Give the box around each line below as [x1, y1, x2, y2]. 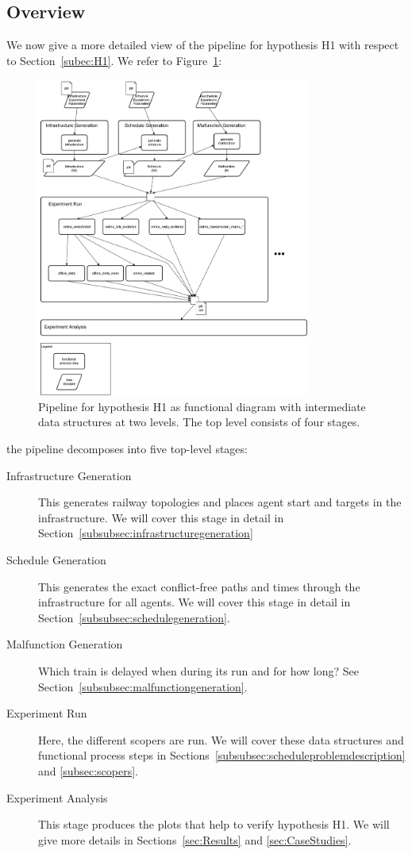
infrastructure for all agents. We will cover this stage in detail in [38, 594, 351, 610]
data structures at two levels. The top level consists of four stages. [38, 414, 360, 430]
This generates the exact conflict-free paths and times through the [38, 578, 360, 594]
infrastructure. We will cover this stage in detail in [38, 509, 284, 525]
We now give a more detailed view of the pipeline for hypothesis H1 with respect [6, 37, 399, 53]
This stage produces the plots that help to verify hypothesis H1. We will [38, 816, 390, 833]
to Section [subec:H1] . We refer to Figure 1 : [6, 52, 222, 68]
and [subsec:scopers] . [38, 762, 138, 779]
